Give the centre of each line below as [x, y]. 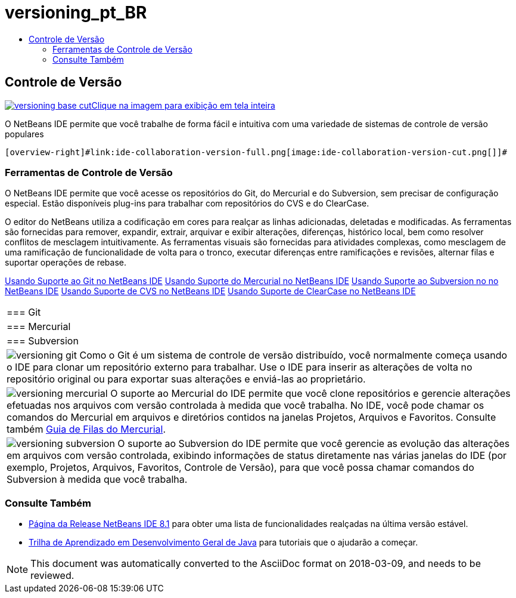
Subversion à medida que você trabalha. [97, 480]
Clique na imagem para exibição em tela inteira [183, 105]
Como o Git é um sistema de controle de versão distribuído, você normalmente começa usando [293, 355]
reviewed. [52, 576]
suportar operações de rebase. [66, 263]
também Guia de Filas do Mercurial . [86, 429]
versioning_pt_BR [76, 13]
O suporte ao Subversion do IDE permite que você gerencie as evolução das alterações [314, 444]
